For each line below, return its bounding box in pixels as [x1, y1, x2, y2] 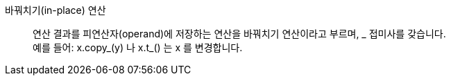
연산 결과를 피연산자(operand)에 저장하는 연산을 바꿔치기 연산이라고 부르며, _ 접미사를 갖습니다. [33, 28, 446, 39]
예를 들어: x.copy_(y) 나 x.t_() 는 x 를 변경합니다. [33, 42, 243, 53]
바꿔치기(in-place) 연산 [5, 4, 106, 16]
